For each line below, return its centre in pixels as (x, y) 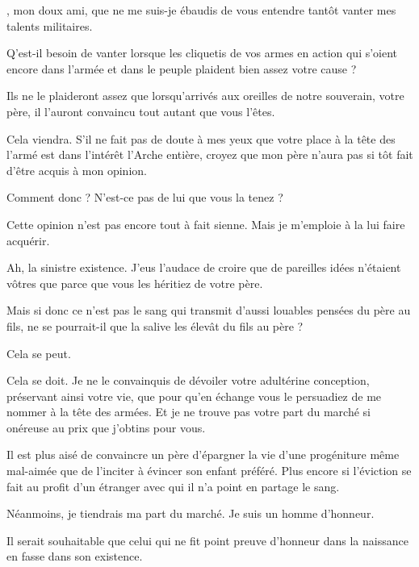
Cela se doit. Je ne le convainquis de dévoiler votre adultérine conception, (188, 380)
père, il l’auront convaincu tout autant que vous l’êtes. (141, 111)
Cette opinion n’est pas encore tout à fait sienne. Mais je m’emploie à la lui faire (206, 224)
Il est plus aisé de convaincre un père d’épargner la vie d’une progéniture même (203, 454)
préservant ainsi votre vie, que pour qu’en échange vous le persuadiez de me (194, 396)
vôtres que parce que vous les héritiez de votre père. (135, 283)
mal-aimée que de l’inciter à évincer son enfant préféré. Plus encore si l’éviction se (209, 471)
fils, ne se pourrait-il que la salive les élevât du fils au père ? (155, 325)
